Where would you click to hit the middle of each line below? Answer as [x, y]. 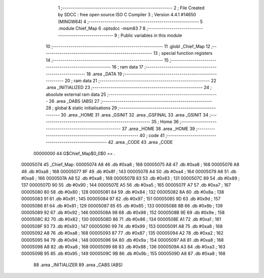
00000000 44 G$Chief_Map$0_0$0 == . [75, 153]
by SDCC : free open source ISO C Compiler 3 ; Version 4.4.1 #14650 [127, 15]
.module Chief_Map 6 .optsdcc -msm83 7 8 [102, 28]
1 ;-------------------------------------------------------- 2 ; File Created [131, 8]
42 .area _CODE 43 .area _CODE [140, 142]
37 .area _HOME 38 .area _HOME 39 [158, 128]
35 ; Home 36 [165, 122]
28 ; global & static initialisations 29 [81, 108]
